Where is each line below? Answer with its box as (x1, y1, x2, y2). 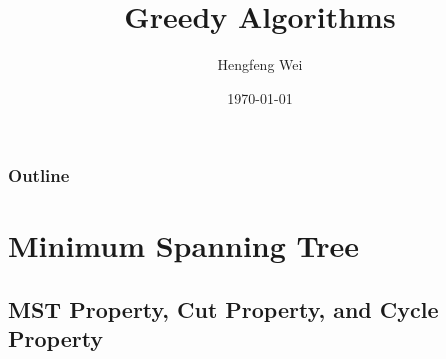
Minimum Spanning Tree (8, 225, 360, 266)
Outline (8, 163, 70, 188)
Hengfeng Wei (217, 54, 303, 75)
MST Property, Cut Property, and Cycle (8, 294, 439, 324)
